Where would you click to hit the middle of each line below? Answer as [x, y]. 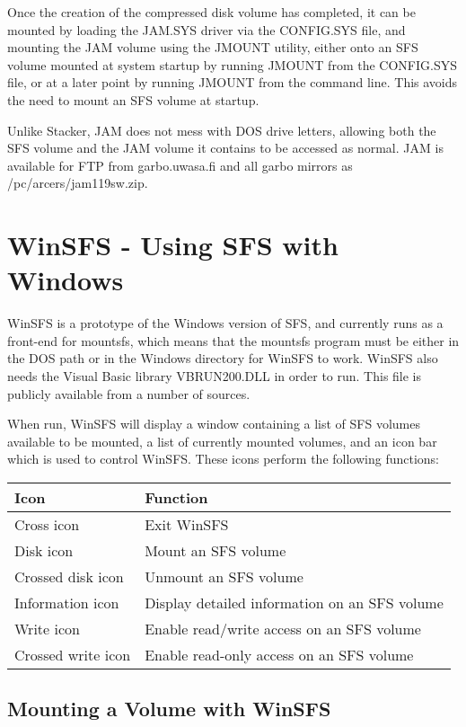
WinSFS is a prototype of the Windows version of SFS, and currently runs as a [225, 323]
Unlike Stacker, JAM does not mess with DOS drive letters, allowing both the [222, 130]
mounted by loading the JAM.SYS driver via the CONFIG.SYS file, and [207, 29]
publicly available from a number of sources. [129, 393]
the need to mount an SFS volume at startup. [133, 99]
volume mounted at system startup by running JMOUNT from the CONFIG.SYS [232, 64]
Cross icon [47, 524]
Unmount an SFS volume [224, 576]
